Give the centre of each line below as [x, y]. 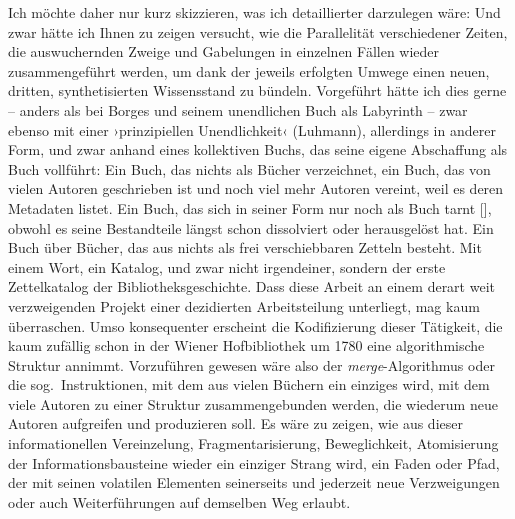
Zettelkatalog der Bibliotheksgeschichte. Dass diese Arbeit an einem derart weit [251, 286]
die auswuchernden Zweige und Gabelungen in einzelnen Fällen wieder [224, 51]
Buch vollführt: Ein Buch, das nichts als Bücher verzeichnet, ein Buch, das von [249, 168]
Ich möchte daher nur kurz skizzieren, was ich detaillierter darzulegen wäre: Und [254, 12]
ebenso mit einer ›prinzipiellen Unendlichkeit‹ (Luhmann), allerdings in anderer [252, 129]
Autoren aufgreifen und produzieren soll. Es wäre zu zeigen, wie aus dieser [235, 423]
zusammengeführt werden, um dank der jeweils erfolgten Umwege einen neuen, [249, 70]
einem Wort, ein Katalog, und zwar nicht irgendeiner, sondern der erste [227, 266]
